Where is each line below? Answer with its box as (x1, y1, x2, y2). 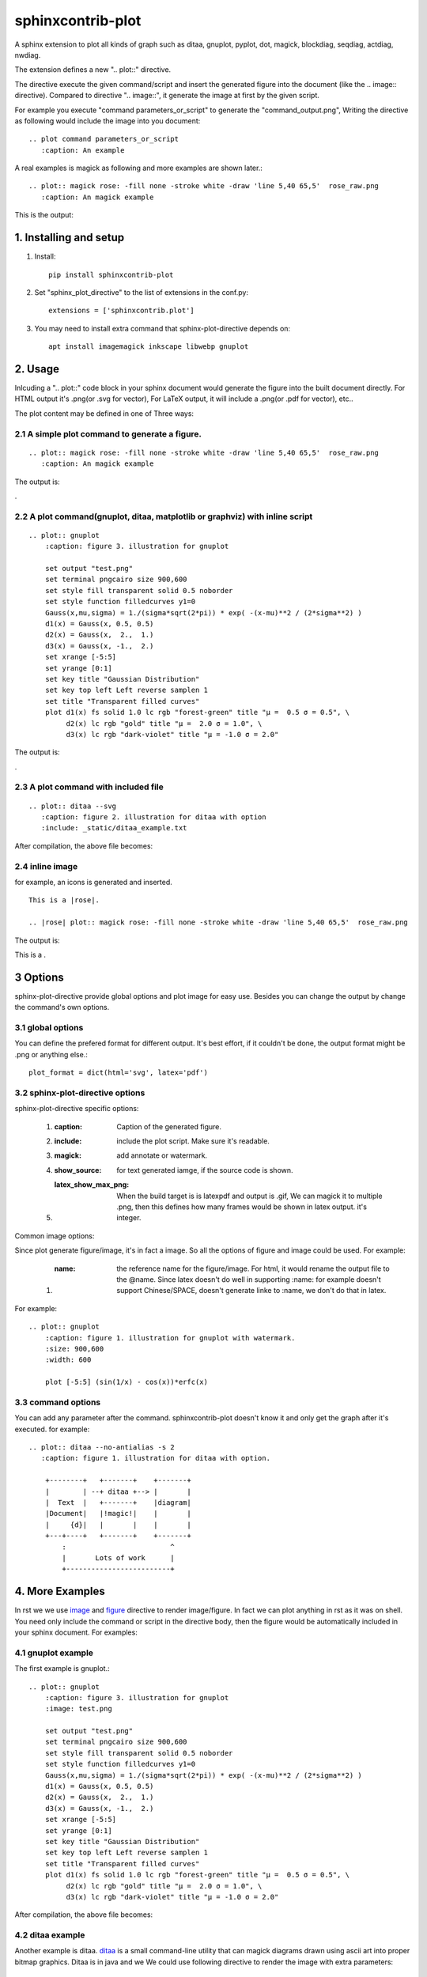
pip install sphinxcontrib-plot (48, 270, 174, 279)
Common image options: (14, 1230, 95, 1241)
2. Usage (14, 362, 59, 376)
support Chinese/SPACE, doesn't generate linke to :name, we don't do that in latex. (116, 1286, 387, 1295)
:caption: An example (40, 146, 125, 154)
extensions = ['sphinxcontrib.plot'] (48, 306, 195, 316)
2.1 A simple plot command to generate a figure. (14, 428, 202, 439)
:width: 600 (44, 1355, 92, 1364)
